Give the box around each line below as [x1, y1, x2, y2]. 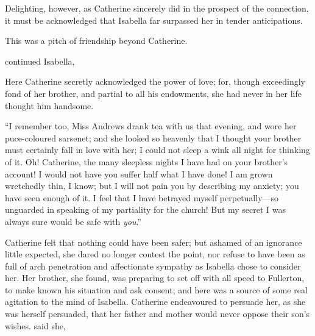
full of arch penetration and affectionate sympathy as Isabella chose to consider [5, 259, 301, 272]
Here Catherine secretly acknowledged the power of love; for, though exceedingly [5, 75, 305, 88]
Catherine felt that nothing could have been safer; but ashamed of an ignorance [5, 235, 302, 248]
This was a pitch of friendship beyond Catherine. [5, 34, 188, 47]
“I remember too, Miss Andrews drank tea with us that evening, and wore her [5, 120, 297, 132]
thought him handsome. [5, 99, 94, 112]
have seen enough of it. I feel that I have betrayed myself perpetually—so [5, 191, 279, 204]
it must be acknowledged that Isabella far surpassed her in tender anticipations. [5, 13, 303, 26]
